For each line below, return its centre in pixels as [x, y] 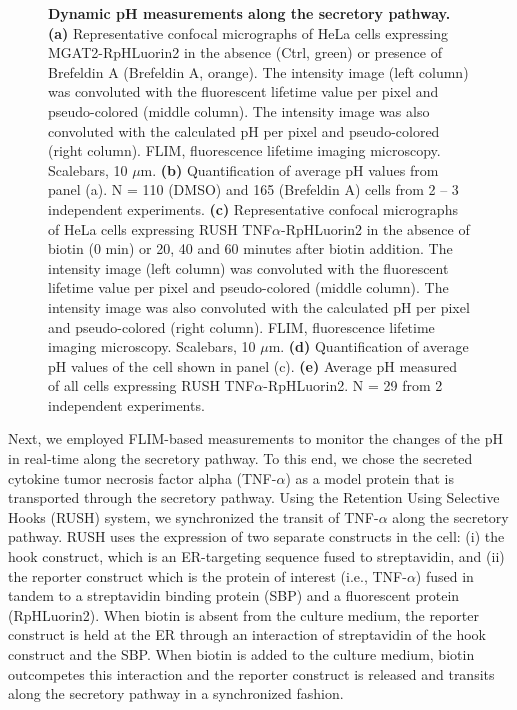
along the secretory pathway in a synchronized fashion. [176, 693]
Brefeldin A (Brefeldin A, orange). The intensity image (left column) [258, 71]
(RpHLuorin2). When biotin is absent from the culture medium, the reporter [243, 614]
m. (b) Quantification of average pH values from [289, 169]
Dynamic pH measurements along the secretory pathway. [249, 13]
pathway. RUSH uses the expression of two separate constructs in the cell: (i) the [256, 536]
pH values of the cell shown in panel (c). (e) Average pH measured [253, 365]
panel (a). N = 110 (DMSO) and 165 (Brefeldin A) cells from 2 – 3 [253, 189]
